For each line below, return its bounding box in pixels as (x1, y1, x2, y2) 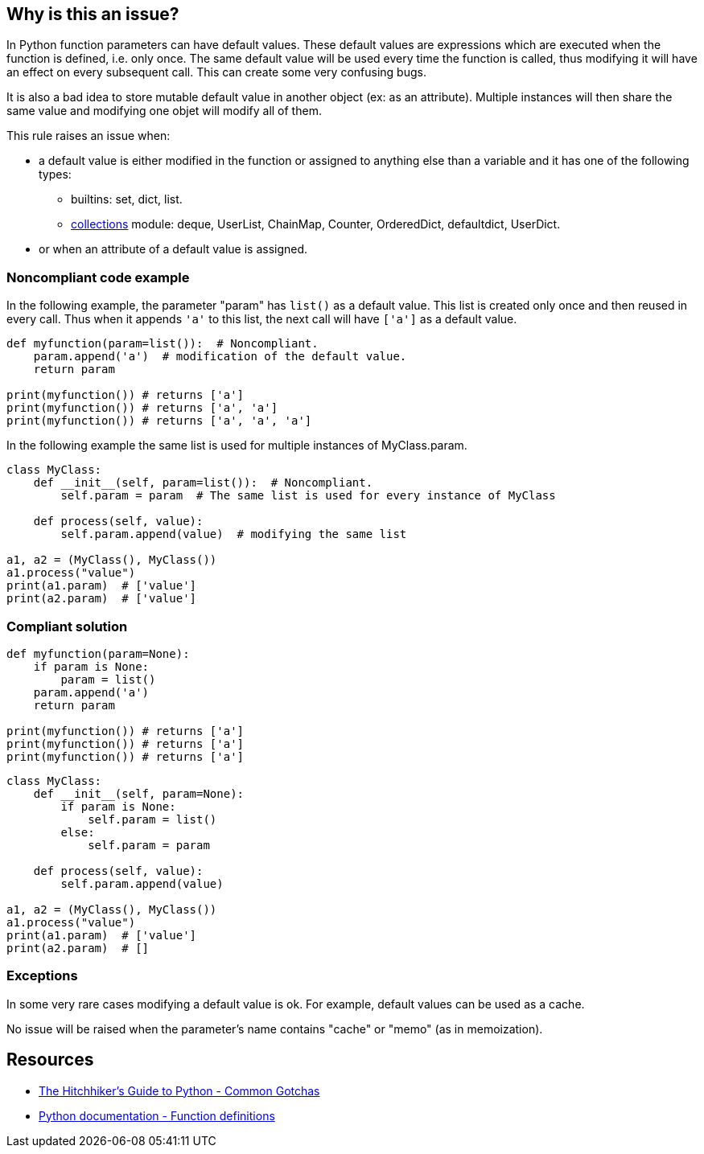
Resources (6, 1049, 94, 1070)
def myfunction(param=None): (6, 647, 190, 660)
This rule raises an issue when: (6, 129, 171, 143)
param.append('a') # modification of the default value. (33, 350, 407, 363)
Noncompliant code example (6, 269, 190, 285)
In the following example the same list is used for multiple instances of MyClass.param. (6, 438, 467, 453)
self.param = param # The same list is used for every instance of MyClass (60, 489, 556, 503)
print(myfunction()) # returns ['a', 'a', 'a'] (6, 414, 312, 428)
